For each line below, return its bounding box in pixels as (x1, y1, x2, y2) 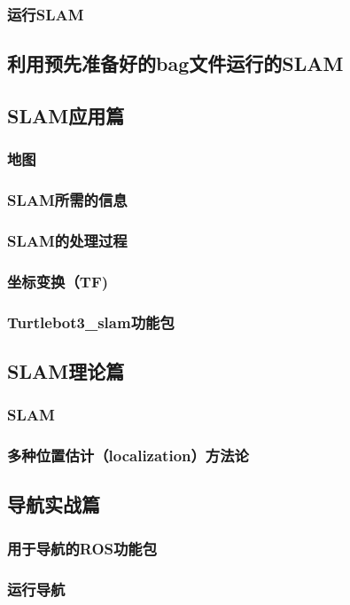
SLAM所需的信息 (7, 189, 128, 211)
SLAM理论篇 (7, 357, 125, 385)
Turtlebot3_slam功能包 (7, 310, 175, 333)
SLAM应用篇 (7, 102, 125, 130)
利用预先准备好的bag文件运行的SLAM (7, 50, 344, 77)
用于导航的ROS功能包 (7, 537, 158, 559)
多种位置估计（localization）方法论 (7, 444, 249, 467)
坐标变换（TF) (7, 270, 109, 292)
